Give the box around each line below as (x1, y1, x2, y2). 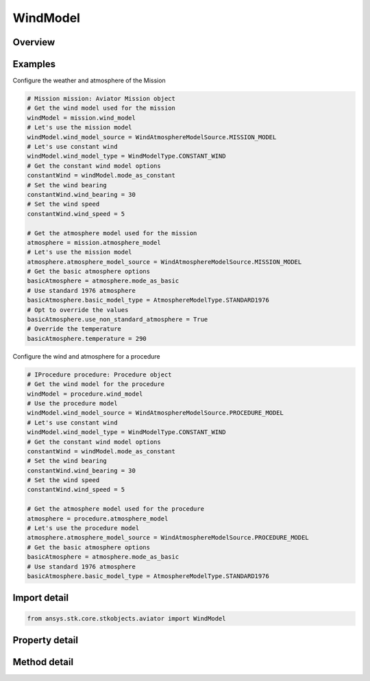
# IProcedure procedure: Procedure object (27, 370, 172, 379)
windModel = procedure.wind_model (27, 390, 143, 398)
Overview (12, 36, 56, 48)
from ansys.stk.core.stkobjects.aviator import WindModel (27, 614, 226, 622)
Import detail (12, 592, 69, 604)
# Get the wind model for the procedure (27, 381, 164, 388)
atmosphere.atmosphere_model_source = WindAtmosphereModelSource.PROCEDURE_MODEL (27, 534, 310, 542)
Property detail (12, 634, 79, 646)
